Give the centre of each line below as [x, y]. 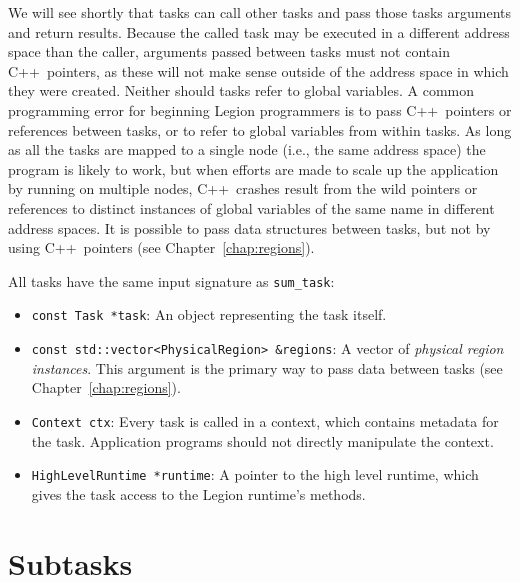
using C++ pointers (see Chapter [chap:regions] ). [161, 247]
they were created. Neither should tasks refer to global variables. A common [241, 90]
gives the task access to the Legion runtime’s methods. [198, 493]
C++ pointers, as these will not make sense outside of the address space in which [258, 70]
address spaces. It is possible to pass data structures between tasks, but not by [249, 227]
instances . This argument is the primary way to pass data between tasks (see [267, 367]
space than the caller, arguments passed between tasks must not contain [229, 51]
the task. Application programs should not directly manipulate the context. [262, 440]
